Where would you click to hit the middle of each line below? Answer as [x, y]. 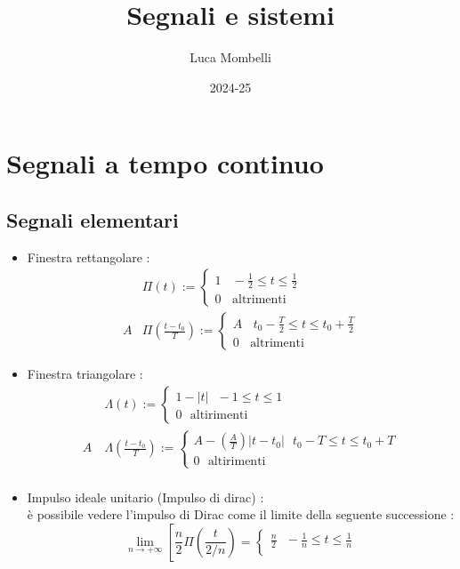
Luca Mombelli [230, 57]
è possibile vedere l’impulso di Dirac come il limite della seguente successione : [241, 514]
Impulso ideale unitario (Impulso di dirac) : [145, 497]
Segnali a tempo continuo [165, 163]
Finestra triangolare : [85, 374]
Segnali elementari [93, 219]
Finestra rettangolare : [89, 256]
